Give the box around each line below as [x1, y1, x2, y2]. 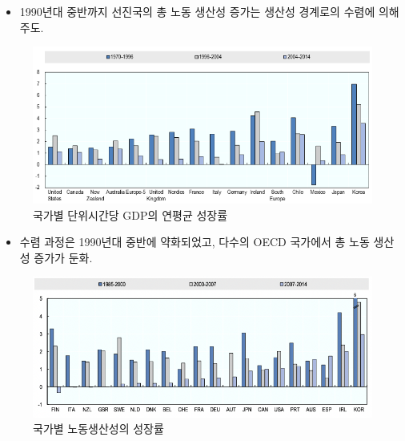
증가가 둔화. [34, 249, 93, 265]
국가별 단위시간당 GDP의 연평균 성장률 [33, 206, 228, 223]
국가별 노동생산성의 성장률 [33, 420, 164, 437]
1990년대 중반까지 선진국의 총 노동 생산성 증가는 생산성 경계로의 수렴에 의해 [19, 3, 399, 19]
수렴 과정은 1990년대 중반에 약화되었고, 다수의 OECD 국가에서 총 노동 [19, 233, 370, 250]
